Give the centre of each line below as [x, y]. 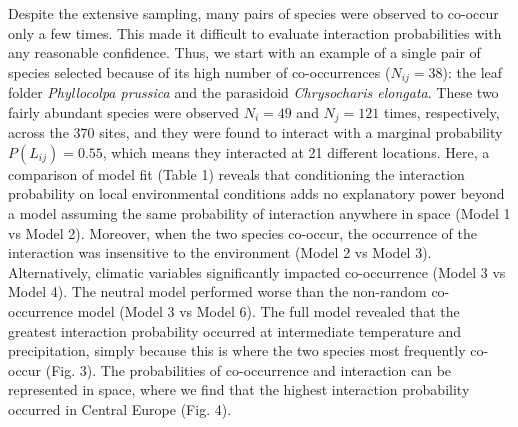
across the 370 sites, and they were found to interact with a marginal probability [255, 132]
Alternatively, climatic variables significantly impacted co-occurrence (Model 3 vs [257, 271]
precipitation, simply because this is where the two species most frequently [237, 350]
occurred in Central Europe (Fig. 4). [120, 409]
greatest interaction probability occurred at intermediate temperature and [235, 330]
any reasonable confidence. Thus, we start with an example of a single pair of [244, 52]
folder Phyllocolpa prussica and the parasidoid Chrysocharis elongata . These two [253, 92]
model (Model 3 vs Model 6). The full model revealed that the [268, 311]
